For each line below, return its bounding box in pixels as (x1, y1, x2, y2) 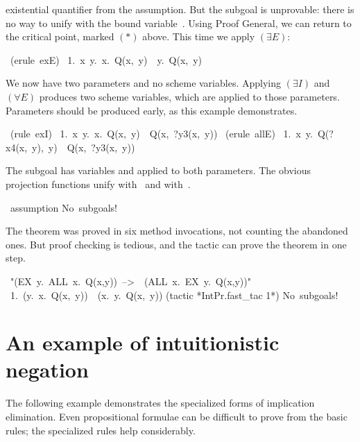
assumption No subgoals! (10, 200, 117, 214)
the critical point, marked (6, 29, 114, 44)
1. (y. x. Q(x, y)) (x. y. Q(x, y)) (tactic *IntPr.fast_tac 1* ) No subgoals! (10, 287, 338, 302)
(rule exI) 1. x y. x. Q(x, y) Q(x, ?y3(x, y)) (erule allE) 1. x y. (10, 126, 313, 141)
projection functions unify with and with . (6, 176, 191, 191)
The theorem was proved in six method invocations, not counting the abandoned (6, 223, 348, 238)
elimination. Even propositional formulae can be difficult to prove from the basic (6, 409, 348, 423)
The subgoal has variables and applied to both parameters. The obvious (6, 163, 311, 178)
